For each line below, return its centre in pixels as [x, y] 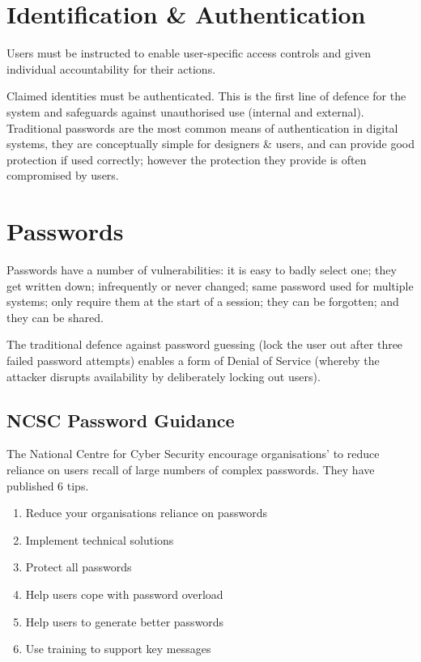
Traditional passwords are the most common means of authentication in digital [202, 127]
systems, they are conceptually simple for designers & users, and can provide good [211, 144]
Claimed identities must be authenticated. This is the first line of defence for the [206, 96]
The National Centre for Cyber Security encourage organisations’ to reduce [193, 454]
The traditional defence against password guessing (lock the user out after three [205, 344]
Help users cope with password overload [124, 594]
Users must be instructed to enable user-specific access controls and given [189, 53]
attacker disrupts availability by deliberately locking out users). [164, 376]
